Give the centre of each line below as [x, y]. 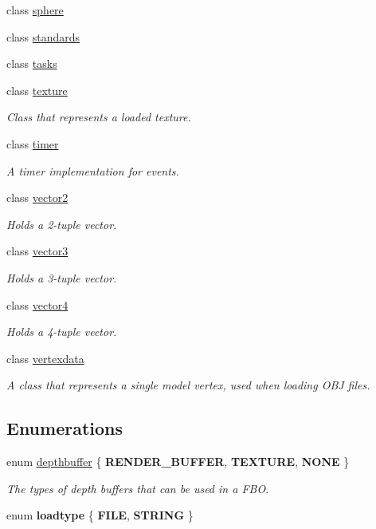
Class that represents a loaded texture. [99, 117]
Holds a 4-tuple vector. [62, 332]
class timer [33, 143]
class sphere [35, 10]
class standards [43, 36]
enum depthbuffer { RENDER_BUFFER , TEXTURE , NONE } [178, 462]
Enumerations [65, 428]
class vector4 [37, 304]
